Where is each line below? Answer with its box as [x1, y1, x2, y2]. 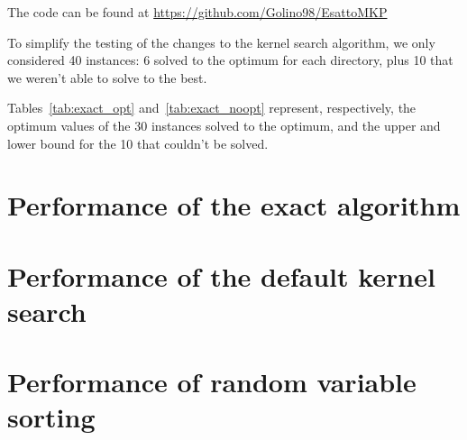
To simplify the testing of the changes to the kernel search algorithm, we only [7, 32, 435, 51]
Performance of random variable [7, 363, 417, 400]
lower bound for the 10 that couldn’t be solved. [7, 133, 269, 152]
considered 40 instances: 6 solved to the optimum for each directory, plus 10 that [7, 50, 453, 69]
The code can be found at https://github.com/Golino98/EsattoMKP [7, 3, 388, 21]
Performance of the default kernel [7, 257, 435, 294]
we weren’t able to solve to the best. [7, 68, 207, 87]
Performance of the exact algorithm [7, 187, 461, 224]
